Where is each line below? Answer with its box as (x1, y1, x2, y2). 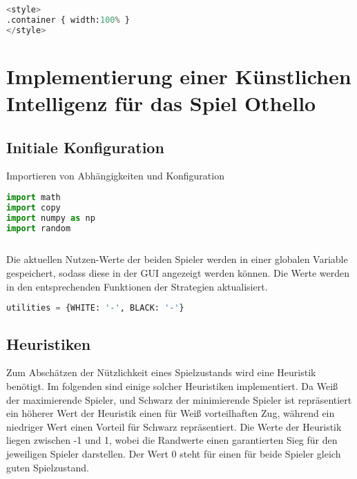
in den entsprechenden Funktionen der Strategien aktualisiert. (6, 279, 268, 293)
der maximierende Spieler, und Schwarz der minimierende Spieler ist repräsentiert (6, 392, 352, 407)
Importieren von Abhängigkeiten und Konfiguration (6, 168, 224, 183)
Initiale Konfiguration (6, 136, 164, 157)
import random (6, 223, 71, 233)
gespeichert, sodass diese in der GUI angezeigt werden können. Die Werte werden (6, 266, 350, 280)
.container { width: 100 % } (6, 14, 131, 25)
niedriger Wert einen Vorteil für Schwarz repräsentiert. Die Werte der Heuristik (6, 419, 342, 433)
